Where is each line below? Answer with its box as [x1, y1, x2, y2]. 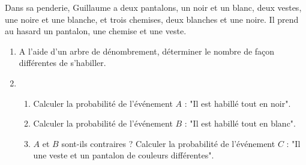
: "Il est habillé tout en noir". [184, 97, 291, 109]
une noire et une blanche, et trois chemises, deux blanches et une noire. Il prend [5, 13, 299, 25]
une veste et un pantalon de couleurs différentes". [33, 149, 214, 161]
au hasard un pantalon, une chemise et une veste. [5, 25, 187, 37]
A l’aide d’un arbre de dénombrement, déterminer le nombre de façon [19, 44, 275, 57]
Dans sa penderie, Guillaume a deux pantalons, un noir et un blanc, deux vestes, [5, 1, 302, 13]
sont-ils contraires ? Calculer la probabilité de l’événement [61, 137, 275, 149]
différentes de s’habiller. [19, 56, 106, 69]
